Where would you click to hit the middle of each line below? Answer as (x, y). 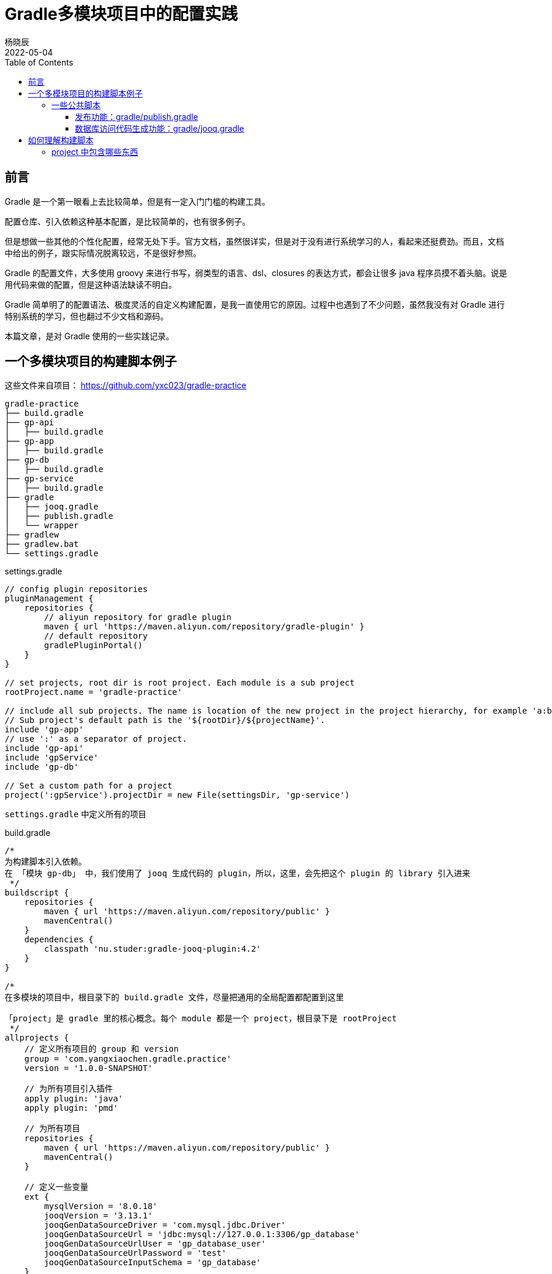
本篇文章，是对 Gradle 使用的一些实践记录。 (89, 336)
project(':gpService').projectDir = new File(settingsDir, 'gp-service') (177, 795)
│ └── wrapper (42, 526)
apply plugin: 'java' (74, 1099)
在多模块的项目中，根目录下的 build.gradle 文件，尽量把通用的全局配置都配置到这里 (174, 998)
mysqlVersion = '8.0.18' (101, 1206)
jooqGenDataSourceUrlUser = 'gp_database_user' (155, 1244)
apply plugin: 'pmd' (71, 1108)
